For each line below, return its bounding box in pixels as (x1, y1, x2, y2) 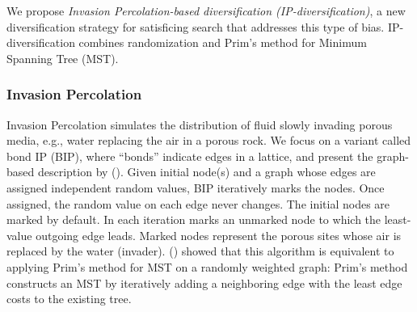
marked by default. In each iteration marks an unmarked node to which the (6, 211, 381, 228)
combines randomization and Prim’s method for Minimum (78, 34, 367, 51)
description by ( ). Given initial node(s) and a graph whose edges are (37, 163, 376, 180)
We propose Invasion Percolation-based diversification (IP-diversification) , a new (6, 2, 406, 19)
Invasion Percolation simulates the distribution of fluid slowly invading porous (6, 116, 393, 133)
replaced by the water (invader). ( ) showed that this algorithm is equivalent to (6, 242, 394, 259)
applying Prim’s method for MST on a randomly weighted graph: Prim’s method (6, 258, 408, 275)
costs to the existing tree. (6, 290, 132, 307)
